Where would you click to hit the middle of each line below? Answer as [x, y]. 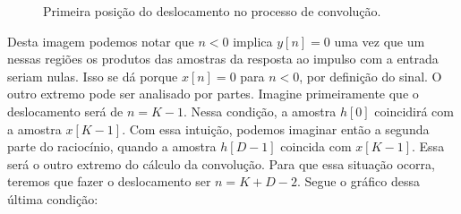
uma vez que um [380, 41]
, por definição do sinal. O [371, 76]
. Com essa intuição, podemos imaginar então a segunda [276, 128]
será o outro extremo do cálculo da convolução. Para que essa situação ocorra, [221, 163]
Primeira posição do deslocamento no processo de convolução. [212, 11]
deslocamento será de [65, 111]
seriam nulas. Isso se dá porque [93, 76]
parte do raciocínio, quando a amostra [112, 146]
